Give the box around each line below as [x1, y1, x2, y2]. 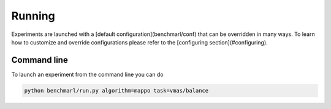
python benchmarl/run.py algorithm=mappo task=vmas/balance [24, 87, 209, 94]
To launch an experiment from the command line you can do [11, 71, 164, 78]
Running [11, 9, 55, 23]
